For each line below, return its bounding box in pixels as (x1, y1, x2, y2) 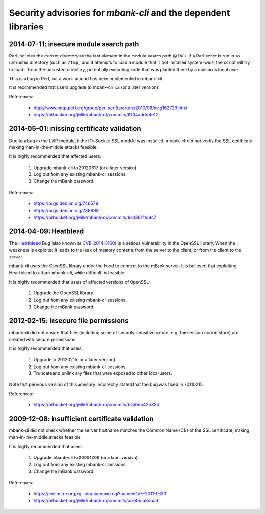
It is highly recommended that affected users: (9, 153, 102, 159)
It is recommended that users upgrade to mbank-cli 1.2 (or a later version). (9, 85, 159, 90)
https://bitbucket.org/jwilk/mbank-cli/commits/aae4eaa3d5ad (33, 498, 158, 504)
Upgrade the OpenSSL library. (33, 290, 95, 296)
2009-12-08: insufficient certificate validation (9, 414, 154, 423)
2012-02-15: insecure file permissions (9, 316, 129, 325)
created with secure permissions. (9, 337, 77, 343)
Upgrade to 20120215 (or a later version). (33, 357, 117, 363)
